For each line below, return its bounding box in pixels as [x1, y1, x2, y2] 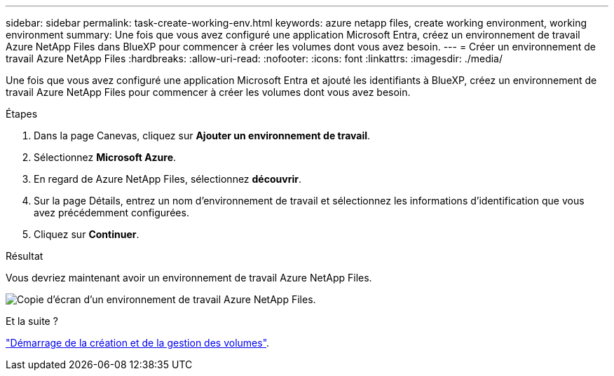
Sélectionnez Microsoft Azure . [34, 151, 177, 163]
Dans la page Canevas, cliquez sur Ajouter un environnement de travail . [34, 130, 371, 141]
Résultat [6, 250, 43, 262]
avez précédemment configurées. [34, 207, 189, 218]
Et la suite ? [6, 315, 58, 327]
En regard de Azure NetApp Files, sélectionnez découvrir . [34, 173, 301, 185]
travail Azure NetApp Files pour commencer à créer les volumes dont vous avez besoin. [6, 86, 411, 98]
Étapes [6, 108, 38, 120]
